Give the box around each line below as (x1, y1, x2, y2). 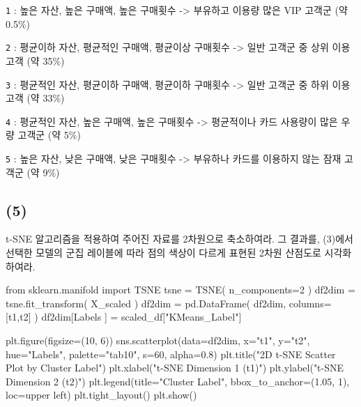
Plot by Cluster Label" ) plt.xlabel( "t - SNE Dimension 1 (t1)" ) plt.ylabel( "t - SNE (6, 360, 344, 375)
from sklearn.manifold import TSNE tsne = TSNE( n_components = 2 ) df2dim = (6, 282, 355, 297)
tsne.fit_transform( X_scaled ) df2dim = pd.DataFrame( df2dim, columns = (6, 295, 332, 310)
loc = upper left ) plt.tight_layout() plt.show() (6, 387, 197, 402)
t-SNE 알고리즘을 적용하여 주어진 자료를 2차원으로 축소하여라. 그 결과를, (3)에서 (6, 231, 353, 246)
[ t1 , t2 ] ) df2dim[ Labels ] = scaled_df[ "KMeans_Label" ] (6, 309, 242, 324)
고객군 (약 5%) (17, 128, 81, 142)
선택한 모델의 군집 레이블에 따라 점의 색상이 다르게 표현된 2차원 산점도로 (6, 245, 321, 260)
